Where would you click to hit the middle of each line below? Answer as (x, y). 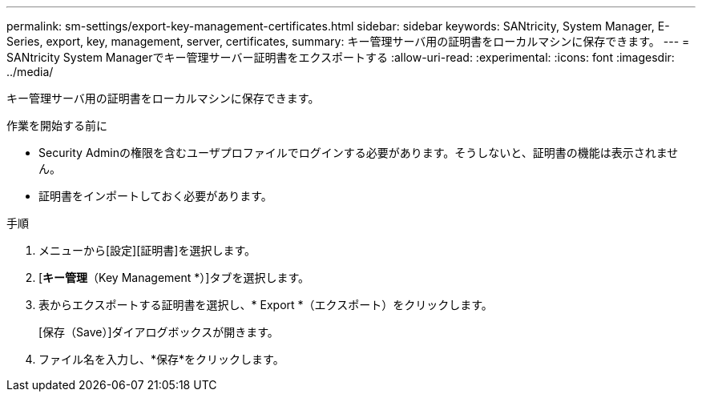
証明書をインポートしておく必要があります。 (155, 196)
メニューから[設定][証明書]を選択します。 (147, 250)
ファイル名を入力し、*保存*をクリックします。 (161, 359)
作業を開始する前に (57, 125)
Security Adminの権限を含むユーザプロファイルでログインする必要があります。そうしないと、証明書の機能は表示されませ (359, 153)
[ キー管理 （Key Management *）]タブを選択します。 (174, 277)
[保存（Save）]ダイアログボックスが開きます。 (159, 332)
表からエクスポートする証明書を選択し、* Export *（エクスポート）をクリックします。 (266, 305)
